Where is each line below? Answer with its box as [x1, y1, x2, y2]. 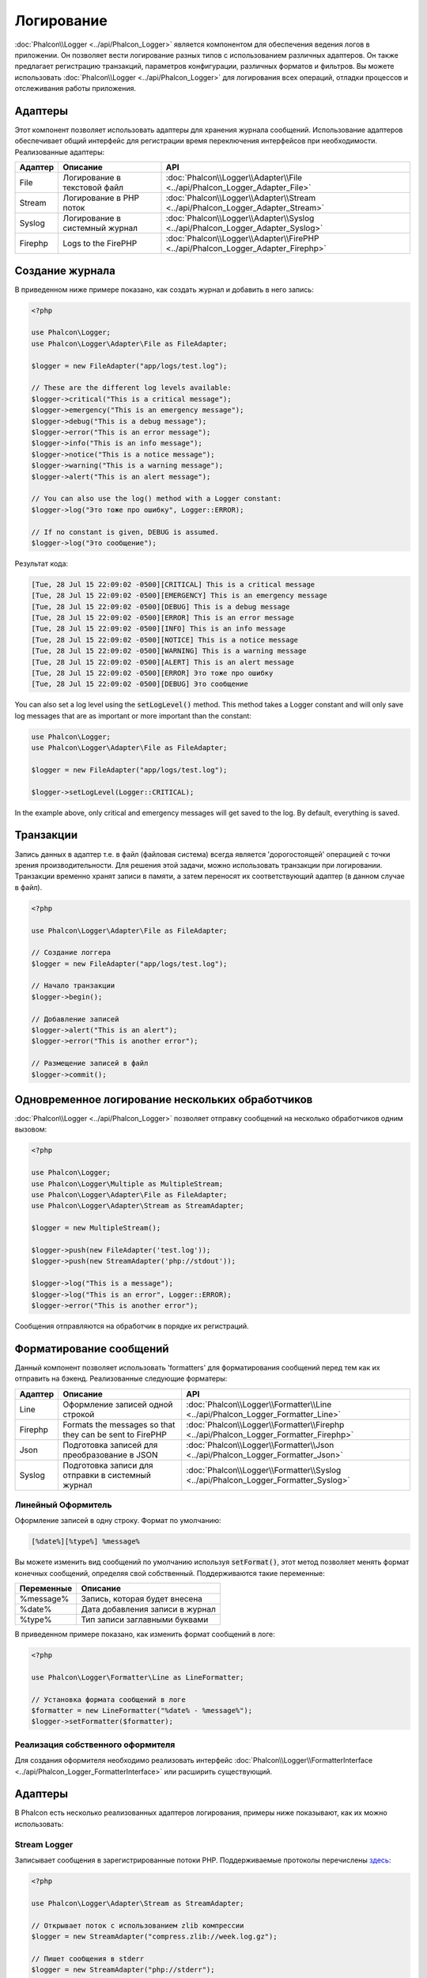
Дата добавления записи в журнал [81, 1604, 217, 1615]
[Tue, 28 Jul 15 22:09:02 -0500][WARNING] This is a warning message [31, 646, 307, 656]
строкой [62, 1408, 95, 1419]
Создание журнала [14, 263, 116, 277]
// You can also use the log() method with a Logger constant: [31, 494, 282, 503]
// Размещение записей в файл [31, 1059, 149, 1068]
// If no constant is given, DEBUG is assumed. [31, 527, 219, 536]
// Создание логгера [31, 948, 111, 957]
